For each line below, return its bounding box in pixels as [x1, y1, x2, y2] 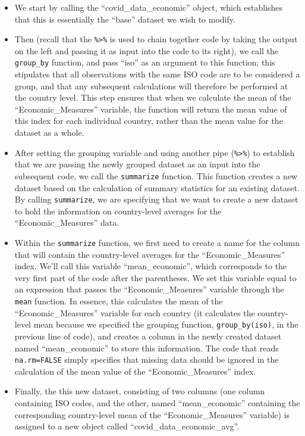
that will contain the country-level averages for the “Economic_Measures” [14, 248, 285, 260]
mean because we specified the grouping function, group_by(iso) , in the [33, 318, 298, 331]
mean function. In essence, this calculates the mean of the [14, 295, 223, 307]
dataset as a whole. [14, 126, 84, 139]
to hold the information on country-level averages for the [14, 204, 222, 217]
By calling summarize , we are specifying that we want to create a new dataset [14, 193, 298, 205]
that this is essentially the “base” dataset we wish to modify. [14, 13, 235, 25]
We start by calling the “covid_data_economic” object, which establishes [14, 1, 283, 13]
